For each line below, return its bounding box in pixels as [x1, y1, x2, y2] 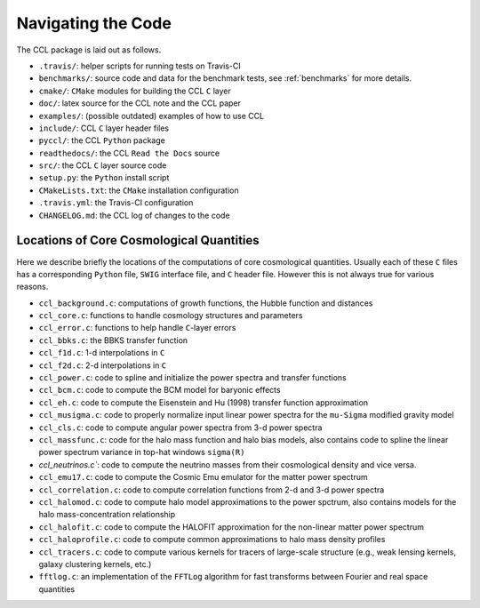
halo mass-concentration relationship [38, 509, 176, 520]
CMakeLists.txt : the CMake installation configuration [38, 185, 239, 196]
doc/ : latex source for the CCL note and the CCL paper [38, 98, 242, 108]
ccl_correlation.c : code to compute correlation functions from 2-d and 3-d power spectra [38, 484, 385, 495]
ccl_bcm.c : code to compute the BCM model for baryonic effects [38, 385, 281, 396]
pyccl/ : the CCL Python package [38, 135, 166, 146]
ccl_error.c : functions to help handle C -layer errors [38, 323, 236, 333]
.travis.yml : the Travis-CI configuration [38, 197, 194, 208]
